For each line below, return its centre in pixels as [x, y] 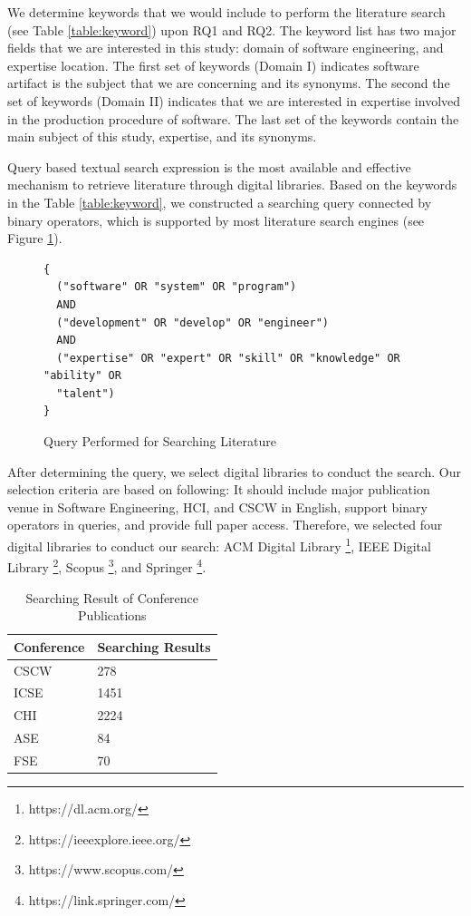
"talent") [86, 393]
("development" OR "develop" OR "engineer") [192, 322]
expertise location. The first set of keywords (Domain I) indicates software [213, 65]
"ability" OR [82, 376]
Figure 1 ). [35, 238]
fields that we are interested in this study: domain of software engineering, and [226, 48]
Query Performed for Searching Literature [160, 441]
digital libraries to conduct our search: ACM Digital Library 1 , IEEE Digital [219, 545]
